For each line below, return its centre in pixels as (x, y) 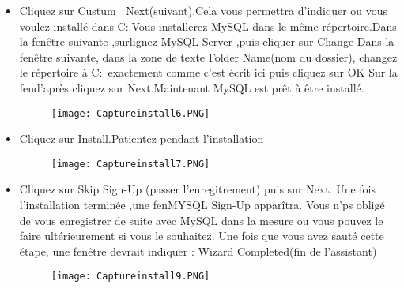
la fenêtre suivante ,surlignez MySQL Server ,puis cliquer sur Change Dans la (207, 41)
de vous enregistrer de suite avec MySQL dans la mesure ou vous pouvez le (201, 220)
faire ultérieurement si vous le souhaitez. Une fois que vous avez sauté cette (202, 236)
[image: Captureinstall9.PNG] (130, 277)
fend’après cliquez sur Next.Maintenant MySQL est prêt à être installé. (192, 87)
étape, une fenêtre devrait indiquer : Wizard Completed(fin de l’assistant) (198, 251)
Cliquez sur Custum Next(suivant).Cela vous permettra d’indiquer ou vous (204, 10)
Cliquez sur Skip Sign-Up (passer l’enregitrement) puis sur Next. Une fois (198, 189)
